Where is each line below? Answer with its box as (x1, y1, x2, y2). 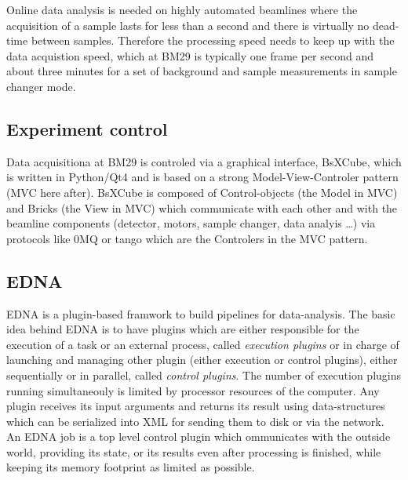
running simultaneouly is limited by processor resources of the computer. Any (6, 382, 380, 398)
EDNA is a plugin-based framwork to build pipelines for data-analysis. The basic (6, 305, 395, 322)
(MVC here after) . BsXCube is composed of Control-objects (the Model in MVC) (6, 184, 398, 200)
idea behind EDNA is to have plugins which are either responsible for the (6, 321, 359, 337)
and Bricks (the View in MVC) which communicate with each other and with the (6, 199, 398, 216)
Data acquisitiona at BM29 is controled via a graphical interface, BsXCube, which (6, 153, 402, 169)
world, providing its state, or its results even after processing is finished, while (6, 443, 381, 460)
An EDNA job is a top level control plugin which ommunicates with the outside (6, 428, 391, 445)
